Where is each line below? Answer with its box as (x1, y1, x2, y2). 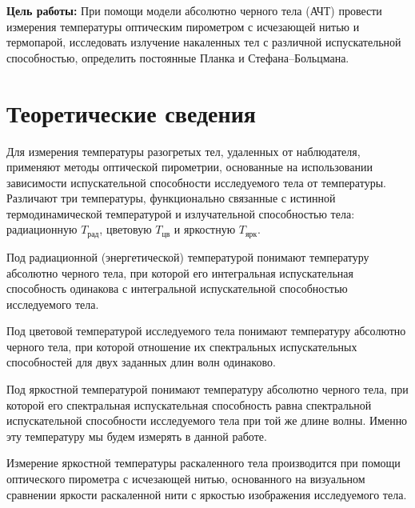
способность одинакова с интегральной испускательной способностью (6, 280, 348, 297)
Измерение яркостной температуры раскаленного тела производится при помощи (6, 454, 401, 471)
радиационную (6, 221, 78, 238)
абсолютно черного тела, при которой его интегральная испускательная (6, 264, 353, 281)
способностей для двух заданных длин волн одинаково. (6, 354, 276, 370)
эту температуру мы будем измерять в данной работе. (6, 427, 267, 444)
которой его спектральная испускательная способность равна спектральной (6, 396, 372, 413)
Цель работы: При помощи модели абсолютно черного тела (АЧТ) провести (6, 2, 382, 18)
